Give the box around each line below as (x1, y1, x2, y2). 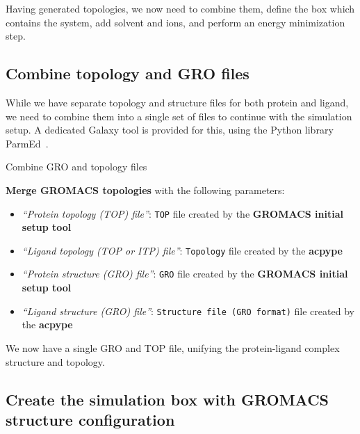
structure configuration (6, 408, 175, 430)
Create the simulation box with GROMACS (6, 388, 329, 410)
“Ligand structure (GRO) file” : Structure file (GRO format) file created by (22, 303, 354, 318)
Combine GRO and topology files (6, 159, 147, 174)
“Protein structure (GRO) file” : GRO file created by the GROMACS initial (22, 266, 348, 281)
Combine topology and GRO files (6, 63, 249, 84)
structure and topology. (6, 354, 105, 369)
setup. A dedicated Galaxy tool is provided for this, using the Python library (6, 122, 334, 137)
